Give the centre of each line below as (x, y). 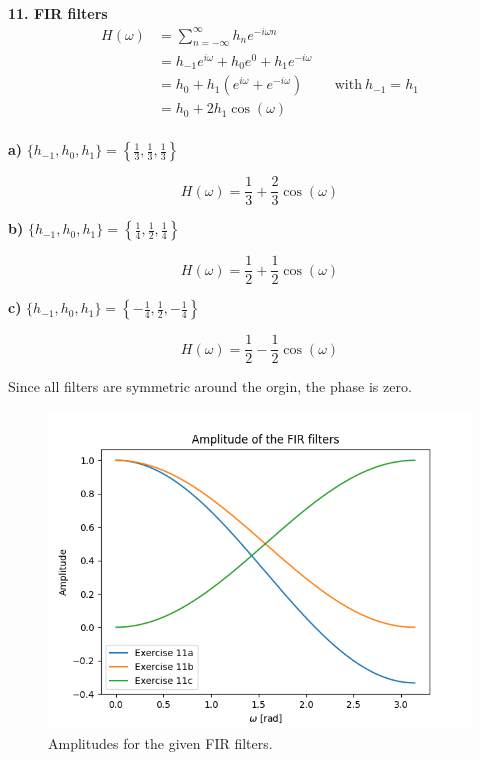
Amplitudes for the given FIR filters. (160, 742)
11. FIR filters (58, 13)
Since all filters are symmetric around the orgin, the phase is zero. (210, 386)
